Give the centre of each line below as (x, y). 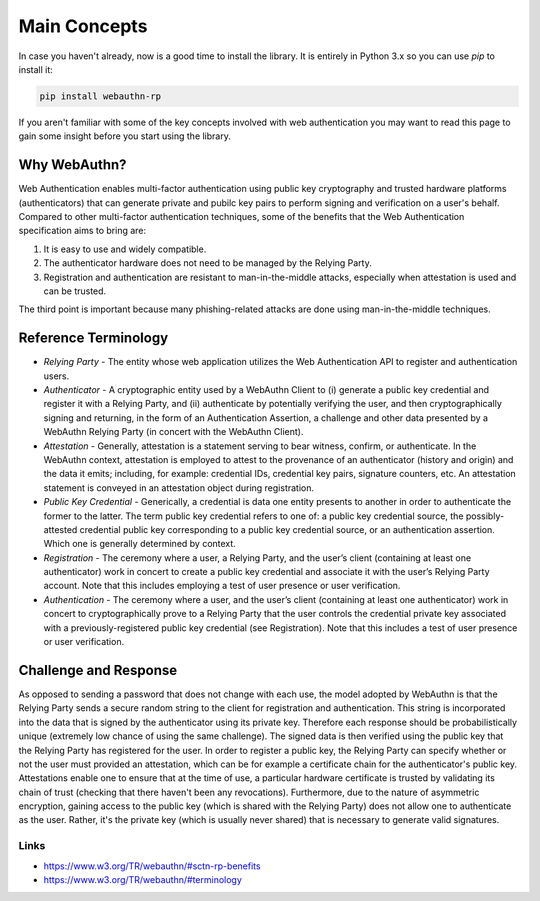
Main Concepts (83, 26)
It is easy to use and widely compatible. (125, 249)
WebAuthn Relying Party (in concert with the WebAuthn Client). (173, 432)
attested (60, 529)
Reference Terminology (93, 338)
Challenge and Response (98, 670)
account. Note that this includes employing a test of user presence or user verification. (222, 586)
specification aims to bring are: (82, 231)
